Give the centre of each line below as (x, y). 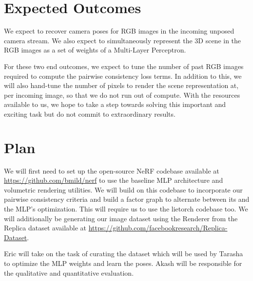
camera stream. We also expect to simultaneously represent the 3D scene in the (123, 40)
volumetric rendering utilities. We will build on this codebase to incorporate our (123, 189)
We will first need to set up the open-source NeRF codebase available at (112, 170)
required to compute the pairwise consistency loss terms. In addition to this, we (123, 76)
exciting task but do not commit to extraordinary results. (90, 114)
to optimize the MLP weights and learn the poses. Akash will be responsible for (123, 263)
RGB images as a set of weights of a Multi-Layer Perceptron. (95, 50)
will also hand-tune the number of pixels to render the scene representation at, (121, 85)
